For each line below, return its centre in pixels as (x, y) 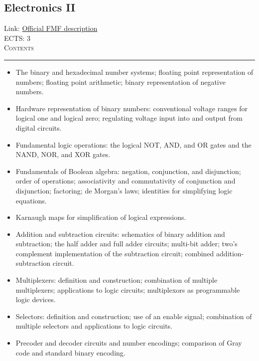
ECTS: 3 (17, 38)
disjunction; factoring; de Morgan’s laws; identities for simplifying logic (124, 190)
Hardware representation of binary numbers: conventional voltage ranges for (132, 108)
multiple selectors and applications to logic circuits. (94, 326)
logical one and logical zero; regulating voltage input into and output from (129, 118)
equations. (31, 200)
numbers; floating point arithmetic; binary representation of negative (121, 82)
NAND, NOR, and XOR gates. (63, 154)
